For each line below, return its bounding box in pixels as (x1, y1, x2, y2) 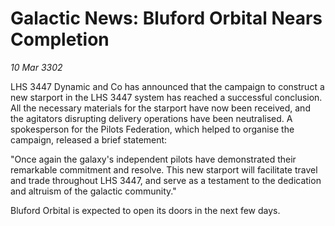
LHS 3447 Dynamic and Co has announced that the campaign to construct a (10, 80, 325, 92)
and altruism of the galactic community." (10, 185, 177, 197)
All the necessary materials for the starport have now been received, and (10, 102, 311, 114)
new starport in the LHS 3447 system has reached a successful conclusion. (10, 91, 323, 103)
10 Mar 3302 (10, 61, 63, 73)
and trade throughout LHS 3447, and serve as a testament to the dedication (10, 174, 322, 186)
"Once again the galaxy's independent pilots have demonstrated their (10, 153, 297, 165)
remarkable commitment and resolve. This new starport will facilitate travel (10, 163, 318, 176)
